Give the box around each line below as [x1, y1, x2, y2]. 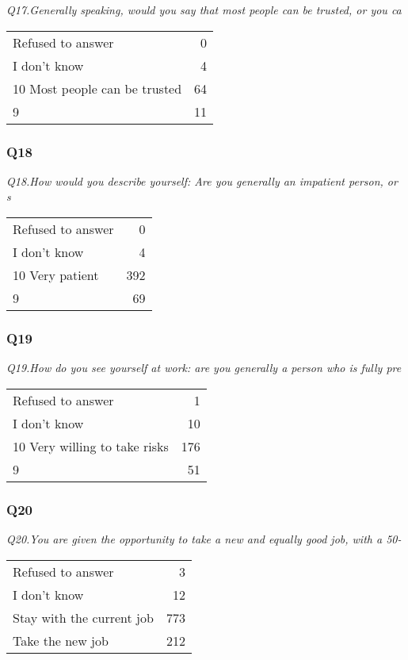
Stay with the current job [13, 608, 154, 627]
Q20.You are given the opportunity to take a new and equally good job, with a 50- [6, 531, 402, 547]
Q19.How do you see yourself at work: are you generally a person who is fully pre [6, 359, 402, 376]
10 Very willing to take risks [13, 436, 169, 455]
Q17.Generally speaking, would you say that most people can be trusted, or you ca [6, 2, 402, 17]
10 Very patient [13, 266, 99, 284]
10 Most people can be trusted [13, 79, 182, 98]
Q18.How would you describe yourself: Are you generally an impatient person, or [6, 172, 398, 189]
